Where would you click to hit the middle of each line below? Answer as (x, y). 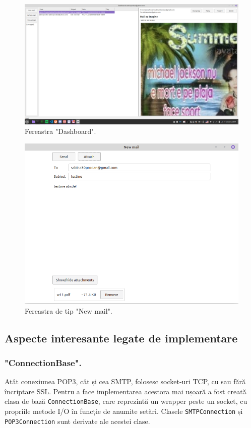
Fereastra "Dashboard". (60, 131)
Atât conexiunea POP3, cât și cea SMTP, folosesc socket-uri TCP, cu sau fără (125, 381)
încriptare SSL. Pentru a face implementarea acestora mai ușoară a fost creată (126, 391)
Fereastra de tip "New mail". (69, 310)
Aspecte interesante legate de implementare (121, 338)
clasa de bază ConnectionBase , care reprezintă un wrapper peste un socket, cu (126, 401)
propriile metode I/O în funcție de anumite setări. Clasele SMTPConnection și (124, 411)
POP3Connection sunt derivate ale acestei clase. (77, 421)
